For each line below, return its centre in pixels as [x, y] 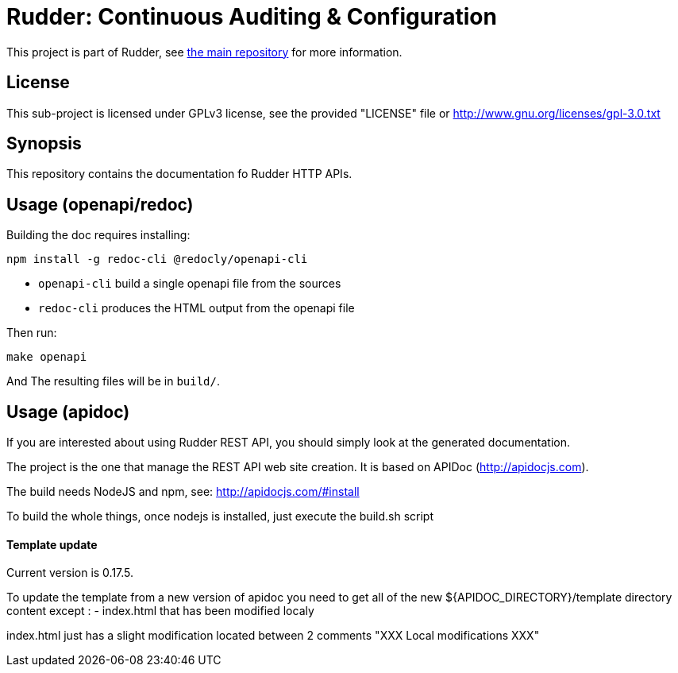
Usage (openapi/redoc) [100, 204]
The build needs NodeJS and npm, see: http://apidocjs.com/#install [183, 492]
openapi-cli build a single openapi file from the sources [190, 284]
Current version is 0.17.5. [70, 573]
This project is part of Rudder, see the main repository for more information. [204, 52]
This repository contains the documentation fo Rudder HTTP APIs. [179, 174]
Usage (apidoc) [68, 412]
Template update [52, 544]
